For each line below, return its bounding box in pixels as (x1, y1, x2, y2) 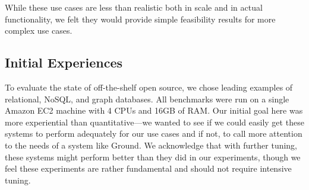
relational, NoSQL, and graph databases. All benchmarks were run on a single (5, 92, 289, 105)
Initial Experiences (5, 53, 123, 72)
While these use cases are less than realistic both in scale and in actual (5, 1, 263, 13)
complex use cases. (5, 24, 72, 37)
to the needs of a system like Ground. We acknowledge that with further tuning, (5, 139, 298, 151)
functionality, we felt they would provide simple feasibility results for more (5, 12, 276, 25)
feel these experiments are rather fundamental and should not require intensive (5, 162, 292, 175)
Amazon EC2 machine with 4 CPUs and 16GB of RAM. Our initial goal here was (5, 104, 303, 117)
